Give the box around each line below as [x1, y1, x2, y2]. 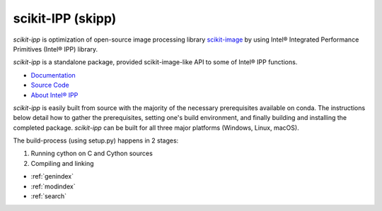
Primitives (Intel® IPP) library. [13, 44, 98, 53]
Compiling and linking [30, 159, 95, 167]
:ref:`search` [30, 192, 67, 200]
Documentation [30, 71, 76, 79]
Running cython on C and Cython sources [30, 149, 154, 158]
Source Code [30, 81, 70, 90]
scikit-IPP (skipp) [13, 11, 117, 26]
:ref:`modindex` [30, 182, 76, 191]
